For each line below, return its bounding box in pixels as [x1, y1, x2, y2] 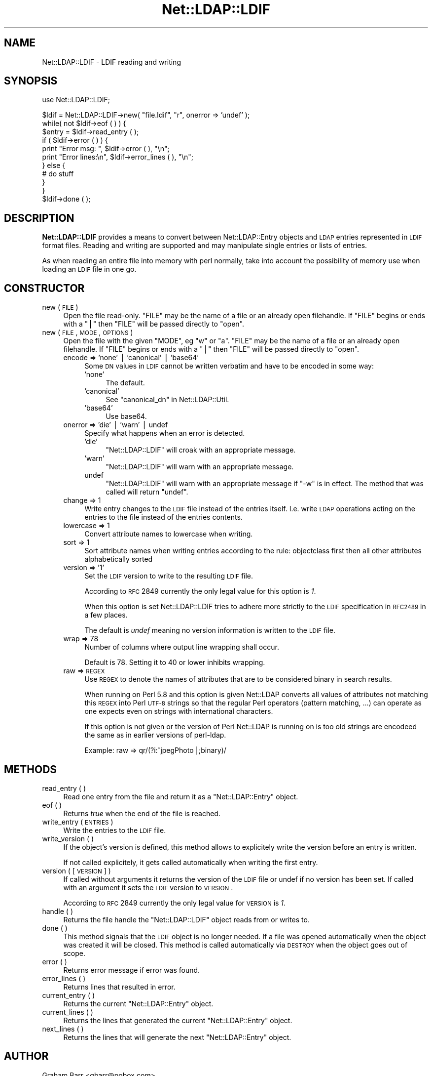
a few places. [84, 611, 128, 620]
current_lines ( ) [42, 1007, 93, 1016]
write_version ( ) [42, 834, 94, 843]
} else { [42, 161, 66, 170]
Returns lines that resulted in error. [63, 982, 176, 991]
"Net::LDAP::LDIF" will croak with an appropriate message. [106, 446, 296, 455]
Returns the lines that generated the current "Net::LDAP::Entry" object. [63, 1016, 292, 1025]
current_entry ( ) [42, 991, 95, 999]
